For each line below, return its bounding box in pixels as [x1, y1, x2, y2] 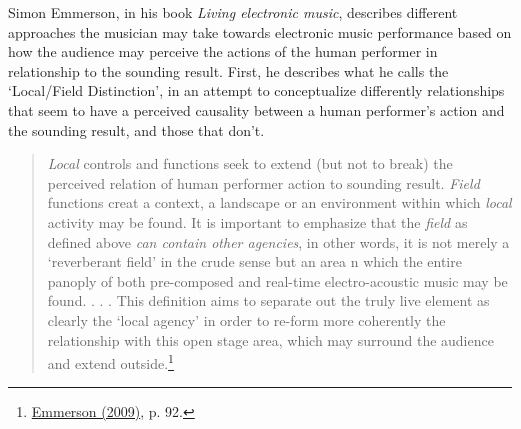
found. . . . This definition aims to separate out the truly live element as [47, 290, 490, 311]
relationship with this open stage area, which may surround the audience [47, 329, 494, 350]
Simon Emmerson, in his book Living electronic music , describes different [8, 2, 458, 22]
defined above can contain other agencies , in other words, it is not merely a [47, 231, 510, 252]
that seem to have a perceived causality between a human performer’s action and [8, 99, 505, 120]
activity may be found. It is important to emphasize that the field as [47, 211, 468, 232]
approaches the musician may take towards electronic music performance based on [8, 21, 512, 42]
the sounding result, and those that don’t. [8, 119, 265, 140]
